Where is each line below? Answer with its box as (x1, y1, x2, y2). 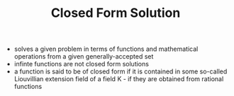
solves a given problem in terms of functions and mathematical (13, 44, 199, 54)
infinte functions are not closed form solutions (13, 60, 149, 68)
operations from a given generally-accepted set (13, 52, 154, 61)
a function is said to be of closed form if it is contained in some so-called (13, 67, 228, 76)
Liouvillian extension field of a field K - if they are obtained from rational (13, 75, 224, 83)
